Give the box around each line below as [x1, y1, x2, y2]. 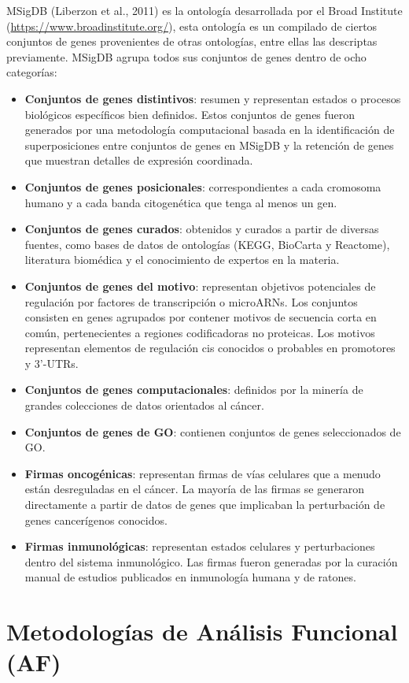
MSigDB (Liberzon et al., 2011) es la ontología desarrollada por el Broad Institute [6, 2, 403, 18]
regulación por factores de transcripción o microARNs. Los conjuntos [24, 293, 358, 310]
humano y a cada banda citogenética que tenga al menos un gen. [24, 194, 337, 210]
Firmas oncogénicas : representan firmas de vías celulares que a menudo [24, 465, 381, 481]
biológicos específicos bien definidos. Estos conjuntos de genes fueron [24, 106, 356, 122]
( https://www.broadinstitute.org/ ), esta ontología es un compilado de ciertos [6, 17, 378, 34]
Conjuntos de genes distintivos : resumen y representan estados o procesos [24, 90, 401, 106]
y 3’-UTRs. [24, 354, 79, 371]
